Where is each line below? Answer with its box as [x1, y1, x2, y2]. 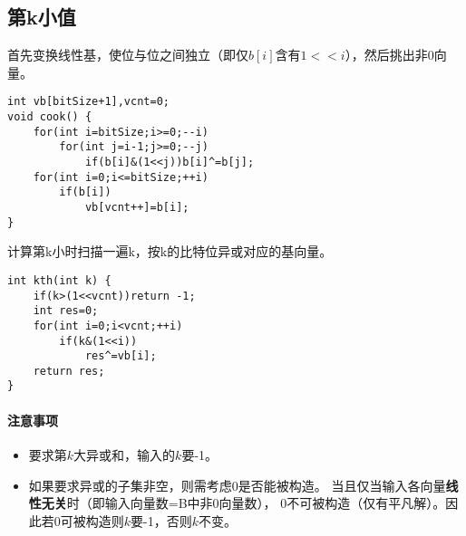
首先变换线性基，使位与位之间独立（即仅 [7, 45, 248, 64]
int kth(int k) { [7, 273, 112, 287]
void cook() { [7, 110, 92, 124]
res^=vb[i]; [84, 349, 157, 363]
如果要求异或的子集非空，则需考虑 [28, 475, 232, 494]
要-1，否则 [131, 511, 192, 530]
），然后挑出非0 [345, 45, 434, 64]
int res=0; [33, 304, 99, 318]
